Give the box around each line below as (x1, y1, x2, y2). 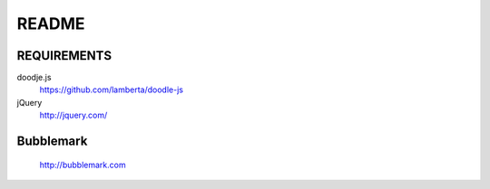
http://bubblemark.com (39, 159, 126, 170)
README (16, 14, 85, 33)
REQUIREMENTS (16, 48, 113, 63)
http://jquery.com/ (39, 109, 108, 121)
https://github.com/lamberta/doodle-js (39, 84, 183, 95)
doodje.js (16, 72, 52, 83)
